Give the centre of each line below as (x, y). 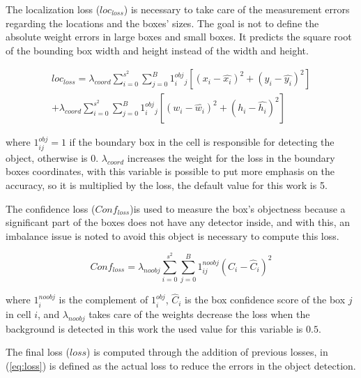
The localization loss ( (53, 9)
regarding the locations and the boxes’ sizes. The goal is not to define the (162, 23)
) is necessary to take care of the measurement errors (237, 9)
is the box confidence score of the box (265, 300)
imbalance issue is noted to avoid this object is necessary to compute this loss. (172, 235)
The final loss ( (38, 352)
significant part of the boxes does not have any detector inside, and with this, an (178, 222)
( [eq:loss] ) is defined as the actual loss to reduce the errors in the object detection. (181, 365)
